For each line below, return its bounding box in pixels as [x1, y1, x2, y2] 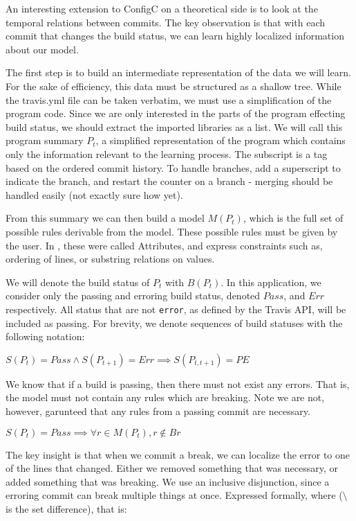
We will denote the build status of [6, 274, 150, 289]
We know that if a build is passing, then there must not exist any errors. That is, [6, 376, 350, 391]
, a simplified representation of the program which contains [95, 133, 346, 148]
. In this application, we [221, 274, 321, 289]
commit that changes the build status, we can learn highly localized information [6, 28, 344, 43]
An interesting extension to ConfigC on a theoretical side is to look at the [6, 1, 318, 15]
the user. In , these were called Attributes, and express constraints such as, [6, 238, 323, 252]
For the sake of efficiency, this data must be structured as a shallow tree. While [6, 78, 341, 93]
